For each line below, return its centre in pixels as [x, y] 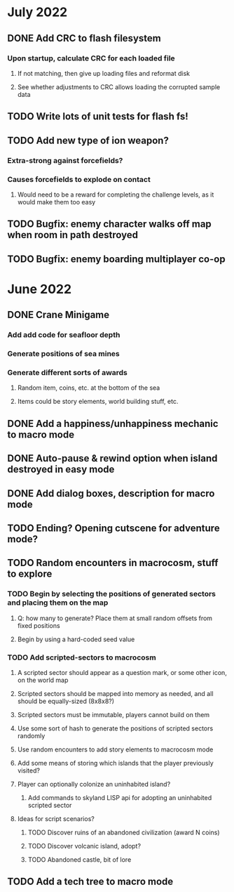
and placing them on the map [58, 603]
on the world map [43, 680]
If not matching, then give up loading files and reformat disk [104, 73]
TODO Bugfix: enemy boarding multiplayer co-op [116, 259]
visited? [29, 770]
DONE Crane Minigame [58, 315]
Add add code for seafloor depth [64, 335]
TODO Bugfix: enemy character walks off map [109, 224]
